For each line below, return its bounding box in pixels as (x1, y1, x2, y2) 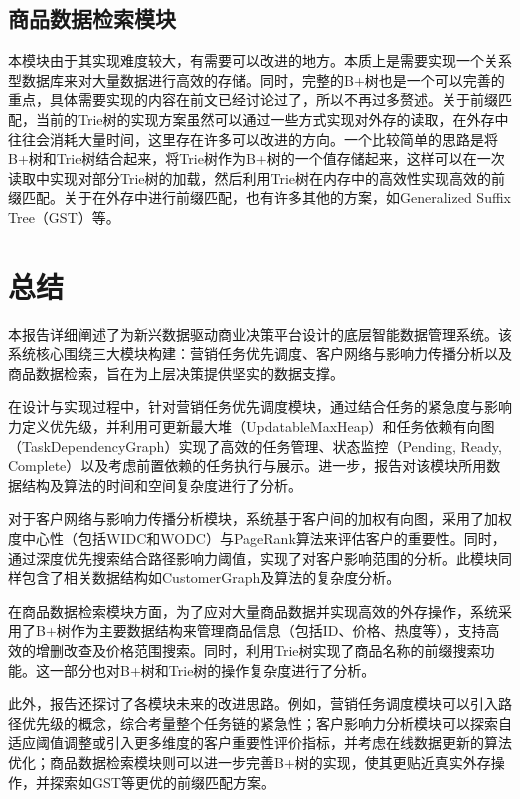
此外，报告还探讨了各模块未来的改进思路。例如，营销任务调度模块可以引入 (8, 693, 498, 714)
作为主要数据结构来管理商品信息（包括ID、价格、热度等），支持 (70, 620, 486, 641)
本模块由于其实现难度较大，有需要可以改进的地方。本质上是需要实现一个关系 (8, 50, 512, 71)
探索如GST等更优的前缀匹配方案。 (49, 771, 275, 792)
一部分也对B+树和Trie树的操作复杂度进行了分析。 (49, 659, 376, 680)
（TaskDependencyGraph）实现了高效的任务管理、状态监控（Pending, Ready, (8, 435, 502, 456)
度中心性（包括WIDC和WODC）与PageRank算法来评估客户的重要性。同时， (8, 528, 506, 549)
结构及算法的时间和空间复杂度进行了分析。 (21, 474, 302, 495)
